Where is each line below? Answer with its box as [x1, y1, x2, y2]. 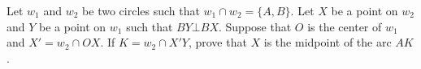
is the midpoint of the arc [263, 34, 392, 51]
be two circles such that [82, 2, 200, 18]
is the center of [307, 18, 382, 34]
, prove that [188, 34, 247, 51]
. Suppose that [219, 18, 292, 34]
